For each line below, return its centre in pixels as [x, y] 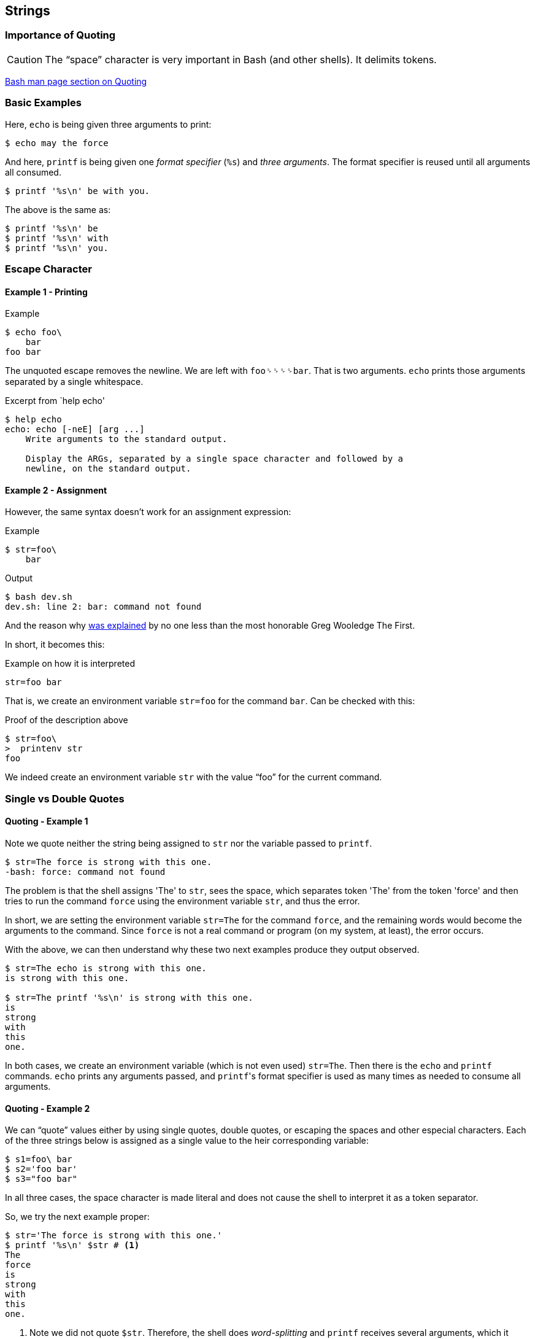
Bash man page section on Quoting [76, 81]
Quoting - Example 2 [48, 1108]
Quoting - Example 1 [47, 821]
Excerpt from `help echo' [55, 401]
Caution [25, 59]
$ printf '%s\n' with [57, 238]
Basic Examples [43, 103]
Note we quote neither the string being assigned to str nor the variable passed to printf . [189, 843]
